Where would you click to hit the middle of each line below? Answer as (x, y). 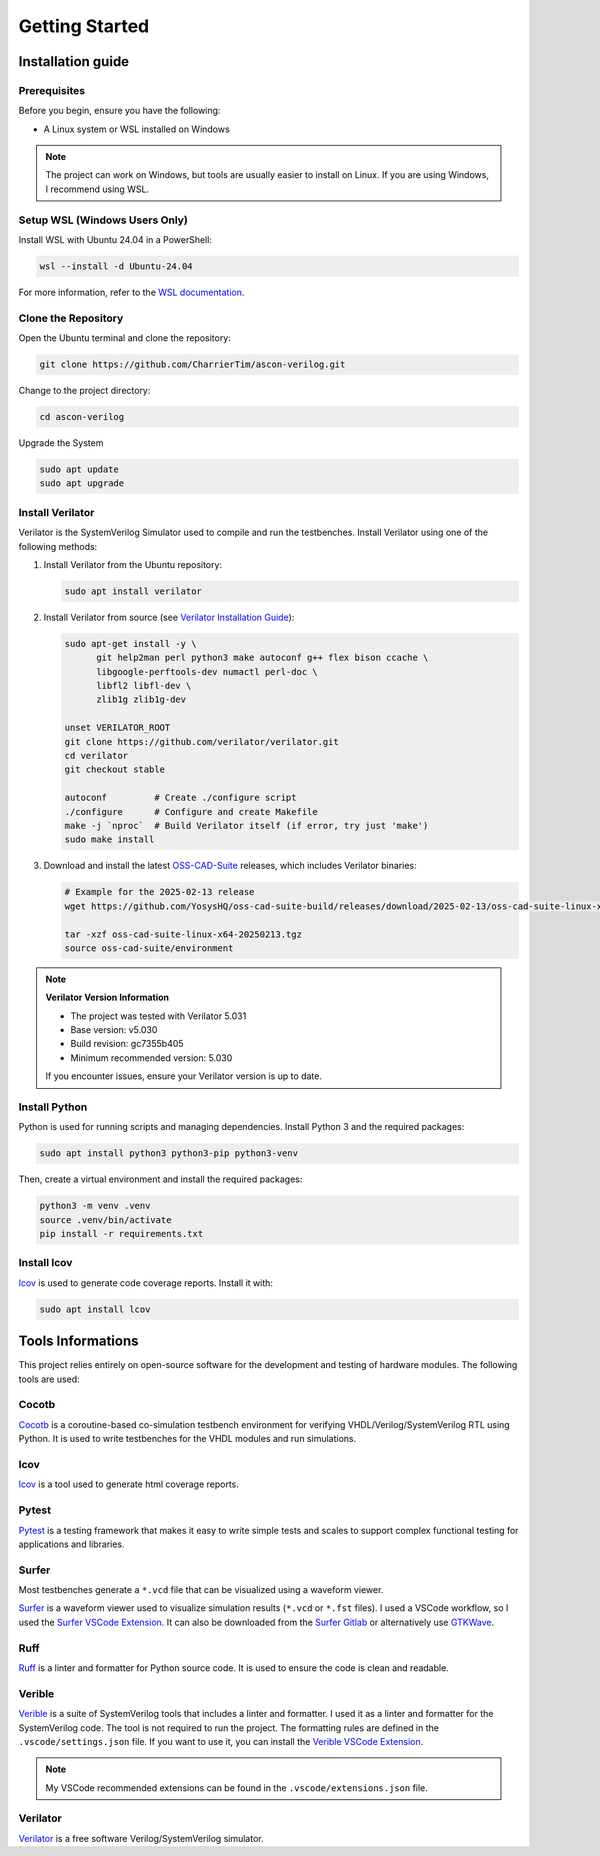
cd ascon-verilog (82, 417)
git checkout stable (114, 769)
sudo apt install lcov (95, 1309)
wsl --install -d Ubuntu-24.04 (116, 266)
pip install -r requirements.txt (121, 1234)
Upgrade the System (61, 443)
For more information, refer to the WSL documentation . (131, 292)
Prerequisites (51, 90)
